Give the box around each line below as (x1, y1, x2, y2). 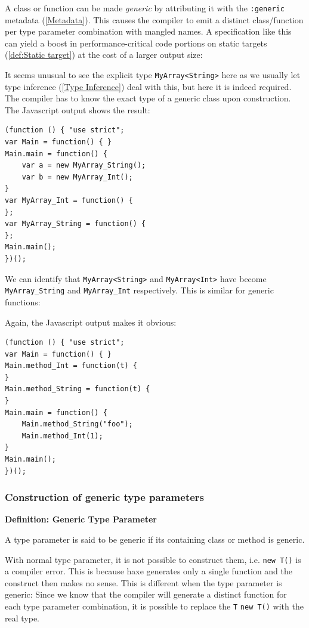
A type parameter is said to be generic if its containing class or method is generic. (5, 533, 305, 546)
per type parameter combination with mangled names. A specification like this (5, 25, 292, 38)
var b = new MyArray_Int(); (21, 172, 133, 181)
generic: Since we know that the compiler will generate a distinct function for (5, 588, 287, 601)
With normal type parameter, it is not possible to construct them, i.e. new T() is (5, 553, 301, 565)
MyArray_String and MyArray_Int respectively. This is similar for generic (5, 284, 274, 296)
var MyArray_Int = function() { (5, 196, 133, 205)
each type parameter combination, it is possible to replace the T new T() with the (5, 600, 304, 612)
